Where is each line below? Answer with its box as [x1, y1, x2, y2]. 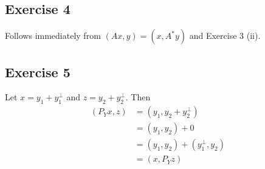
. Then [125, 91, 151, 103]
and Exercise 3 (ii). [189, 29, 261, 42]
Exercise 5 [5, 62, 71, 81]
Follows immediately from [5, 29, 101, 42]
